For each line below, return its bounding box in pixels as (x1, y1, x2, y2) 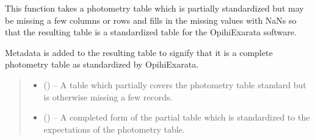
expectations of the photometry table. (43, 122, 185, 135)
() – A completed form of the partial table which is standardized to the (43, 111, 310, 124)
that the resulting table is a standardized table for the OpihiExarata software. (5, 26, 297, 38)
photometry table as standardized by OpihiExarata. (5, 58, 199, 71)
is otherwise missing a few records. (43, 90, 173, 103)
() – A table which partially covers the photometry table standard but (43, 78, 306, 91)
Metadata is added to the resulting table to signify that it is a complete (5, 46, 273, 58)
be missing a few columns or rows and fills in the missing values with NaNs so (5, 13, 297, 26)
